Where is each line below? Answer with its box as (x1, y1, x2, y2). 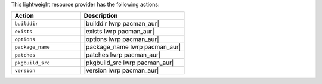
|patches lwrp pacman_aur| (83, 51, 161, 59)
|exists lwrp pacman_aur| (83, 27, 155, 36)
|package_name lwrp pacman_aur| (83, 43, 181, 51)
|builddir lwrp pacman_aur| (83, 20, 159, 28)
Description (83, 12, 118, 20)
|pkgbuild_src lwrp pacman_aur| (83, 58, 174, 67)
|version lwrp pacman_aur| (83, 66, 159, 74)
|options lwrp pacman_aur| (83, 35, 159, 43)
